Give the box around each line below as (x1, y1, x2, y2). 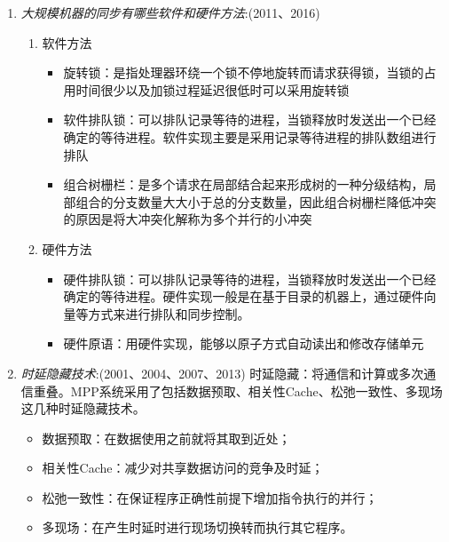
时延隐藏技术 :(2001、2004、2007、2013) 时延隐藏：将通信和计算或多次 (20, 363, 424, 382)
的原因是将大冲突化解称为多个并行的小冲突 (63, 210, 312, 228)
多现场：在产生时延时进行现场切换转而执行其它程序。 (42, 518, 353, 537)
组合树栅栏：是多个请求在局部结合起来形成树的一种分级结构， (63, 175, 424, 194)
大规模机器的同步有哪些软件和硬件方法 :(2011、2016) (20, 4, 320, 21)
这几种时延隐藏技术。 (20, 399, 146, 418)
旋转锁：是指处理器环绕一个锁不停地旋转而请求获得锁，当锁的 (63, 63, 424, 82)
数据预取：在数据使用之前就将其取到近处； (42, 428, 291, 447)
